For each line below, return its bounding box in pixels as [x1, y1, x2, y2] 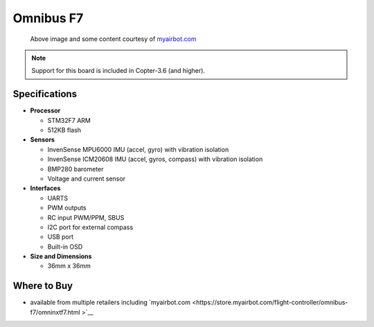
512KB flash [47, 126, 82, 135]
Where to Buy [12, 280, 73, 292]
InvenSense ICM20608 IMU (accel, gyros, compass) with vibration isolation [47, 155, 263, 163]
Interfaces [30, 184, 61, 192]
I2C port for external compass [47, 223, 134, 231]
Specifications [12, 88, 78, 100]
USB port [47, 233, 74, 241]
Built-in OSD [47, 242, 83, 251]
